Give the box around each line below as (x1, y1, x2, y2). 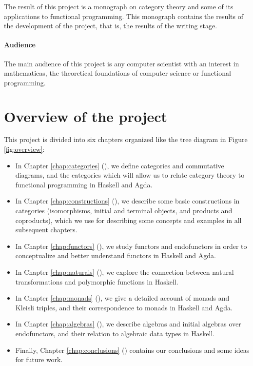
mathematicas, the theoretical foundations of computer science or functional (4, 68, 231, 78)
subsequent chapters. (15, 224, 78, 235)
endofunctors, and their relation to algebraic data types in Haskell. (15, 328, 215, 338)
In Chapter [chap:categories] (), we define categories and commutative (15, 160, 224, 170)
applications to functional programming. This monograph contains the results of (4, 11, 243, 21)
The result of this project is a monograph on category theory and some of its (4, 1, 234, 11)
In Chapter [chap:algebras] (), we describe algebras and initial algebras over (15, 319, 241, 329)
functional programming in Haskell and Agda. (15, 179, 153, 189)
